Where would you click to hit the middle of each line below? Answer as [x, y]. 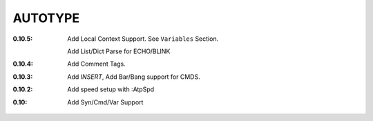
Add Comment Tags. [96, 64]
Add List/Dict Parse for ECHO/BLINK [119, 51]
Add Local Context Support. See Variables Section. [143, 39]
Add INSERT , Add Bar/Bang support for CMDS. [134, 77]
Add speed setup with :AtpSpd [111, 89]
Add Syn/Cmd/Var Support [105, 102]
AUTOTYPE [46, 18]
